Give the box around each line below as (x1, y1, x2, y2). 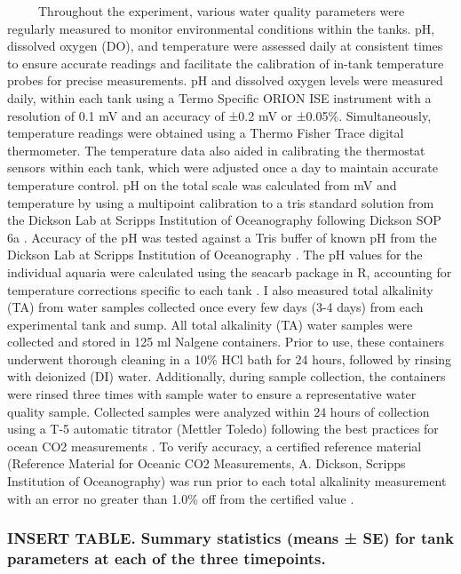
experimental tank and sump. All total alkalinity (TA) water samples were (7, 315, 413, 333)
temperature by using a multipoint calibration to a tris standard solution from (7, 193, 434, 211)
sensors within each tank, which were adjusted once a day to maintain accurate (7, 158, 438, 177)
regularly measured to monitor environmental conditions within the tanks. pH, (7, 19, 435, 37)
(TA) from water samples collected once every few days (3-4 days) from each (7, 298, 424, 316)
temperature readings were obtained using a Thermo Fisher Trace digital (7, 124, 404, 142)
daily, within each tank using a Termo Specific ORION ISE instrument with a (7, 88, 432, 107)
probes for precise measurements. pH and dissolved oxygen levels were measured (7, 71, 443, 90)
